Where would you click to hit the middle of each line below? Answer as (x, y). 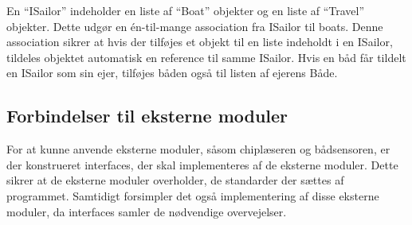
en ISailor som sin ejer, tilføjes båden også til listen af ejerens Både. (172, 73)
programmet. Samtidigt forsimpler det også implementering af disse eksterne (193, 195)
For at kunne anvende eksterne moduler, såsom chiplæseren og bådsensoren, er (198, 149)
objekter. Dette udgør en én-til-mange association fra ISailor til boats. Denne (195, 26)
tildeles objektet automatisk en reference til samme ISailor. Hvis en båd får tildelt (206, 57)
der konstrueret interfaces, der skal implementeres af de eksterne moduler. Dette (202, 164)
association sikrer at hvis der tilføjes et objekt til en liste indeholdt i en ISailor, (200, 42)
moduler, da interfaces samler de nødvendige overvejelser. (147, 211)
